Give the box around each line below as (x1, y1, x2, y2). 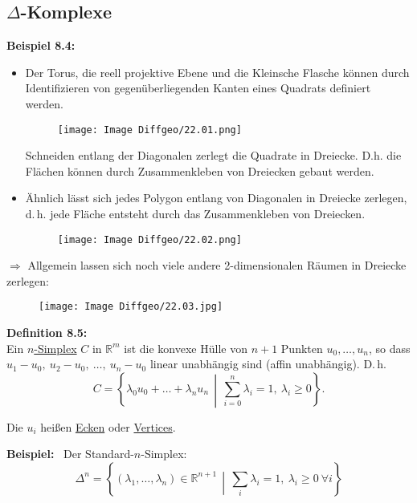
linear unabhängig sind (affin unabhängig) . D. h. (149, 355, 386, 372)
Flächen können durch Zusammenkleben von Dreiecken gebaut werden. (25, 162, 374, 179)
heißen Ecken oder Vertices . (40, 418, 176, 435)
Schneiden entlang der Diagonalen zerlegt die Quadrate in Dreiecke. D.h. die (25, 147, 402, 164)
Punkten (280, 339, 323, 356)
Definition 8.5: (6, 324, 88, 341)
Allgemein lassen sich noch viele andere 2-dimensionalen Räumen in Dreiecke (27, 257, 407, 274)
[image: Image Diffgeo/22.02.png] (57, 233, 242, 245)
